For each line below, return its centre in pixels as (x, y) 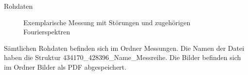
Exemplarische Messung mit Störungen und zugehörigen (107, 22)
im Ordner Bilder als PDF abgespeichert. (65, 67)
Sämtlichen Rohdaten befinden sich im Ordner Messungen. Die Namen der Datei (124, 48)
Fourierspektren (47, 32)
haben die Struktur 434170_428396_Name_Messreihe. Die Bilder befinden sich (123, 57)
